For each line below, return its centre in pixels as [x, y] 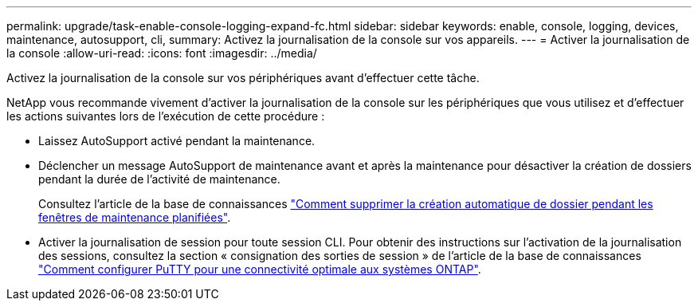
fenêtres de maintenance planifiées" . [135, 217]
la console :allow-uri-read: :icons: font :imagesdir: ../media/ [162, 53]
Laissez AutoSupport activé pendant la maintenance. [177, 141]
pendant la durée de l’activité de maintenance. [159, 179]
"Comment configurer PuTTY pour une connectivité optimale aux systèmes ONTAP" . [260, 269]
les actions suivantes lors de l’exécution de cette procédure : [166, 116]
